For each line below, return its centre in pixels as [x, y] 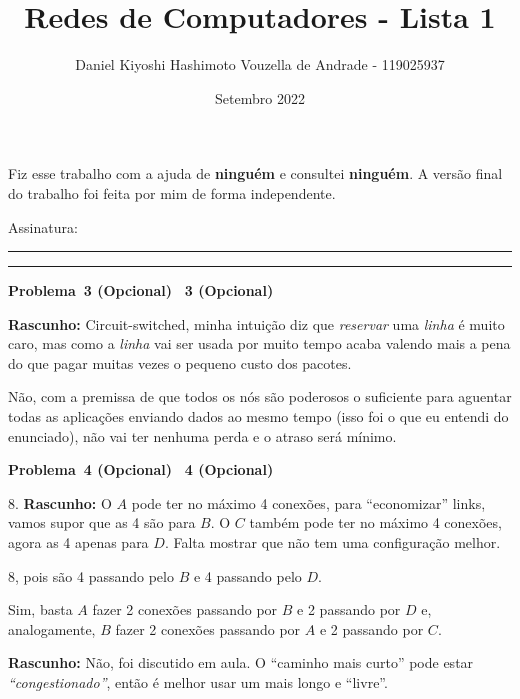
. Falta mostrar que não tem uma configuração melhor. [332, 542]
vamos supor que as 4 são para [102, 522]
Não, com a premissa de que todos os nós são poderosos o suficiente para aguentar [260, 396]
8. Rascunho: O [60, 502]
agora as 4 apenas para [78, 542]
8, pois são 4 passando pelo [91, 575]
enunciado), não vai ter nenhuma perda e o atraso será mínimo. [202, 435]
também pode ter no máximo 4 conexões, [375, 522]
